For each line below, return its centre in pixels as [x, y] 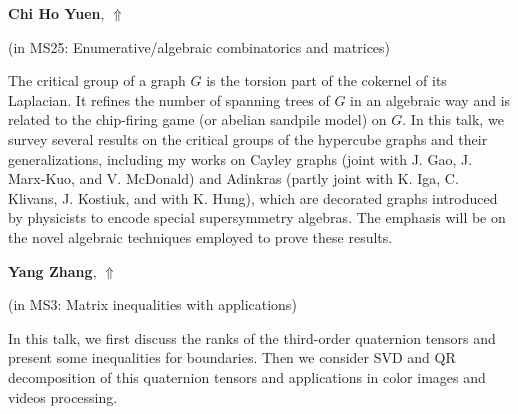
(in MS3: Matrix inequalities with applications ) [152, 304]
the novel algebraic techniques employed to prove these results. [200, 236]
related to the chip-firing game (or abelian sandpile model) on [197, 119]
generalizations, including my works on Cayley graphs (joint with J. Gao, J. [240, 158]
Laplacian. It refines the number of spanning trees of [169, 99]
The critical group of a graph [97, 80]
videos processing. [63, 396]
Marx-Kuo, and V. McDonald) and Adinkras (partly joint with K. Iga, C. [233, 178]
